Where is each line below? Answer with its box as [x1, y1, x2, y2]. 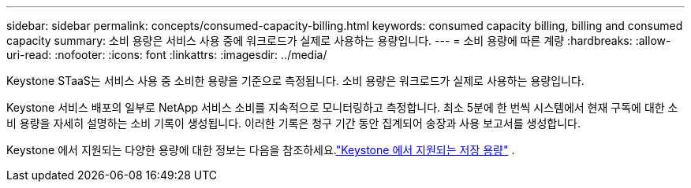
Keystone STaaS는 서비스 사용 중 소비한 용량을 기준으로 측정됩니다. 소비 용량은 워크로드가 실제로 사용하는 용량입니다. [6, 74, 585, 87]
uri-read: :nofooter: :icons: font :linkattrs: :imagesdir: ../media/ [6, 48, 327, 61]
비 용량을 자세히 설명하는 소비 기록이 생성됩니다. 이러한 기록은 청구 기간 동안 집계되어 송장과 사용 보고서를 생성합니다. [6, 116, 581, 130]
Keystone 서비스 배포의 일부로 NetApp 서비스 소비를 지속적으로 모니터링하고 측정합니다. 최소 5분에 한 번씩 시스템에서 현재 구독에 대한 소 [6, 101, 678, 114]
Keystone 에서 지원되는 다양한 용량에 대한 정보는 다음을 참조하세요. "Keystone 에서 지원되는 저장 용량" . [6, 143, 515, 157]
